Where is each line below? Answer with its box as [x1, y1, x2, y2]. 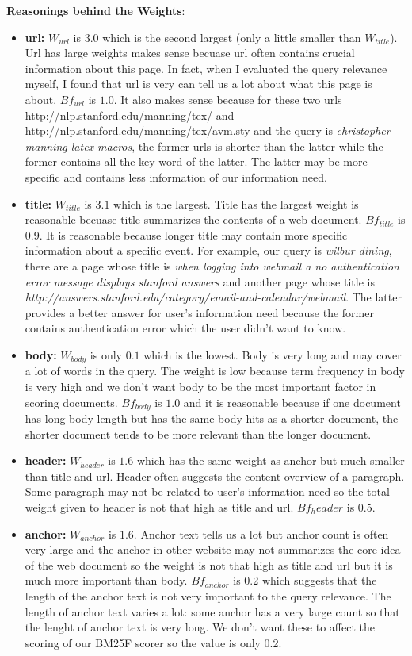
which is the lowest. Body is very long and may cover [143, 346, 402, 363]
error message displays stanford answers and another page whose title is [25, 273, 375, 290]
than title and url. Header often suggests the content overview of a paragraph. [25, 467, 405, 484]
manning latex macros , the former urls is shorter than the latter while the [25, 137, 383, 154]
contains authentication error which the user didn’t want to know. [25, 320, 346, 336]
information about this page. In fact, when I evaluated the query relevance [25, 59, 387, 76]
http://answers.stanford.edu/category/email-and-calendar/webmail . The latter [25, 289, 402, 305]
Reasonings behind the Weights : [6, 2, 185, 18]
